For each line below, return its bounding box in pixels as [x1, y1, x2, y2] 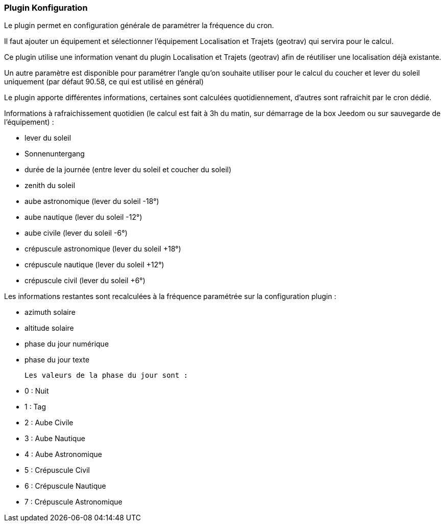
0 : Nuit [24, 386, 49, 396]
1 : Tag [24, 402, 46, 411]
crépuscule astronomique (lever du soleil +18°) [24, 244, 181, 254]
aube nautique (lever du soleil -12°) [24, 213, 142, 222]
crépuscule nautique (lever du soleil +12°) [24, 260, 164, 269]
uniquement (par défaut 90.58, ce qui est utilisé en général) [4, 77, 204, 86]
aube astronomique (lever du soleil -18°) [24, 197, 159, 206]
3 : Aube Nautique [24, 434, 85, 443]
